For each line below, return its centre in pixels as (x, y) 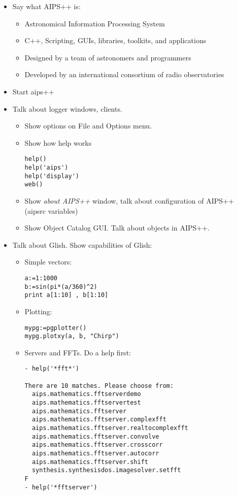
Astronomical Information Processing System (95, 23)
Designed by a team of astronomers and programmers (108, 57)
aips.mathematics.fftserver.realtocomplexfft (110, 428)
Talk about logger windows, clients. (67, 108)
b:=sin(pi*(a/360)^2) (61, 287)
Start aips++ (33, 91)
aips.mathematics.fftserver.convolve (95, 436)
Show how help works (58, 142)
